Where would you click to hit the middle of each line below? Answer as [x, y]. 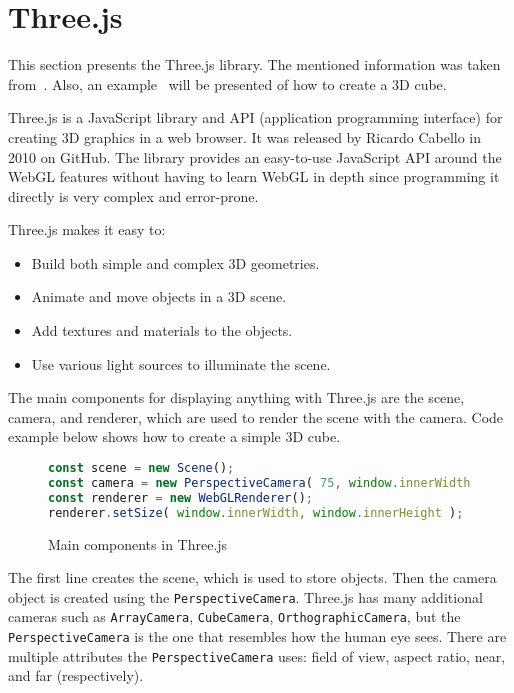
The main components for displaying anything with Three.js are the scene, [236, 397]
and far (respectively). [76, 675]
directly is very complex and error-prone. [133, 195]
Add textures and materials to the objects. [162, 330]
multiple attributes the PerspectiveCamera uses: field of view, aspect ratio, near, [257, 655]
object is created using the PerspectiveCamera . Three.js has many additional [245, 596]
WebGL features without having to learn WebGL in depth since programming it [254, 176]
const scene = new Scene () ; [141, 468]
